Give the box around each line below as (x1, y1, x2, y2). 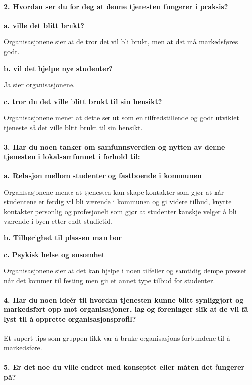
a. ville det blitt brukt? (4, 20, 84, 30)
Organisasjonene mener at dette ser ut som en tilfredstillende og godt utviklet (4, 113, 239, 123)
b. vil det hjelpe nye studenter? (4, 63, 113, 73)
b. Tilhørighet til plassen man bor (4, 232, 122, 242)
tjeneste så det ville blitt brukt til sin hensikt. (4, 122, 143, 132)
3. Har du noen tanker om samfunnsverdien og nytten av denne (4, 142, 225, 152)
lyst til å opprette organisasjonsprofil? (4, 314, 136, 324)
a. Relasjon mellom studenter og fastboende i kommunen (4, 170, 202, 180)
